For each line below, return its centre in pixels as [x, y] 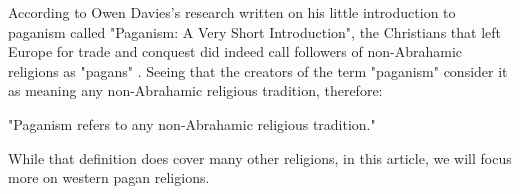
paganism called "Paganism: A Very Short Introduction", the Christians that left [255, 31]
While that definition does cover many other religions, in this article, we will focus [260, 157]
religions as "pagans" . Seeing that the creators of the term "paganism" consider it [258, 70]
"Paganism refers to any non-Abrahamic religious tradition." [192, 123]
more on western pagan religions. [109, 177]
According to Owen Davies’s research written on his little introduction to [232, 12]
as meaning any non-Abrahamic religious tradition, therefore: [195, 90]
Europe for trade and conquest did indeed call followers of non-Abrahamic [235, 51]
